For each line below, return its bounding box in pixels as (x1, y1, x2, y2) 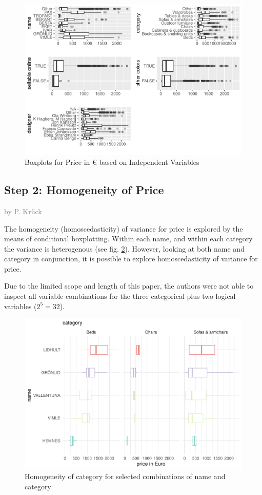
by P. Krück (4, 205, 42, 216)
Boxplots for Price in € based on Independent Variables (25, 157, 199, 167)
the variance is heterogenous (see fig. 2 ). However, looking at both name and (4, 243, 245, 254)
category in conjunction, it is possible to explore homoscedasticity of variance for (4, 253, 258, 264)
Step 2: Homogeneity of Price (4, 182, 164, 198)
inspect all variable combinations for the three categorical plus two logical (4, 291, 236, 301)
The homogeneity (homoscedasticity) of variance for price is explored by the (4, 223, 243, 234)
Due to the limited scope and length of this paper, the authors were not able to (4, 280, 254, 291)
